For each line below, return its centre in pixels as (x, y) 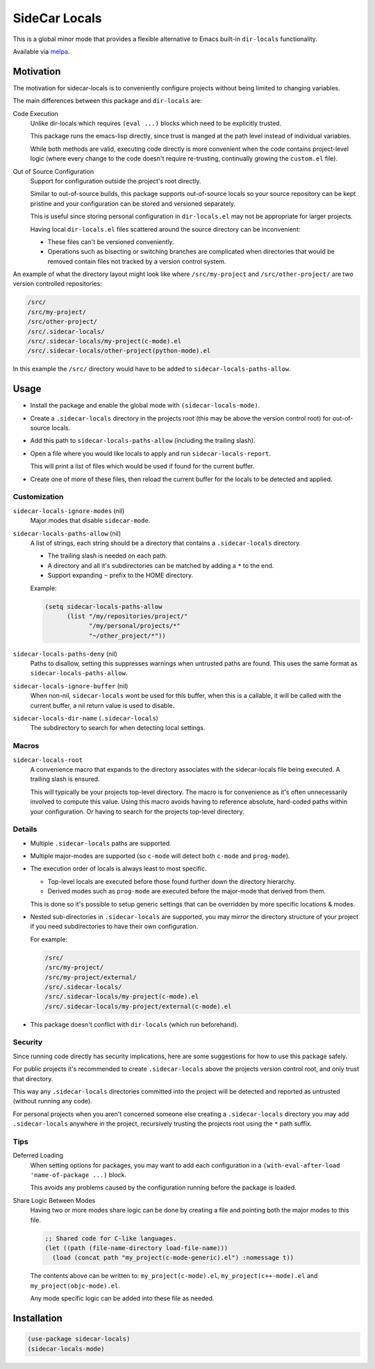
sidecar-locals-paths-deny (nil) (65, 654)
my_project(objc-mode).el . (75, 1286)
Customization (38, 497)
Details (25, 829)
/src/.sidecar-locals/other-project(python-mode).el (119, 351)
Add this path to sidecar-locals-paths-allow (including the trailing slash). (143, 441)
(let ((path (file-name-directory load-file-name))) (136, 1248)
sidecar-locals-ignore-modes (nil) (69, 510)
